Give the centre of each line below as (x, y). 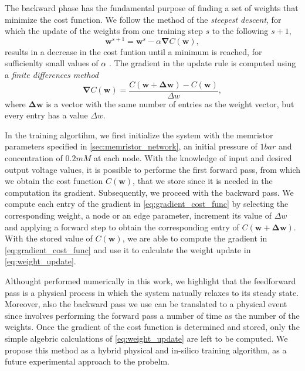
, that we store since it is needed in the (203, 181)
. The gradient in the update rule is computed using (202, 63)
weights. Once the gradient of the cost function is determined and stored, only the (152, 327)
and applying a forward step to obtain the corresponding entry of (122, 227)
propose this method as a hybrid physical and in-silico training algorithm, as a (146, 350)
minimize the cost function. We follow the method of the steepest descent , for (143, 19)
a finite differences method (52, 75)
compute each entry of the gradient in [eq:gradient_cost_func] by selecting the (147, 204)
